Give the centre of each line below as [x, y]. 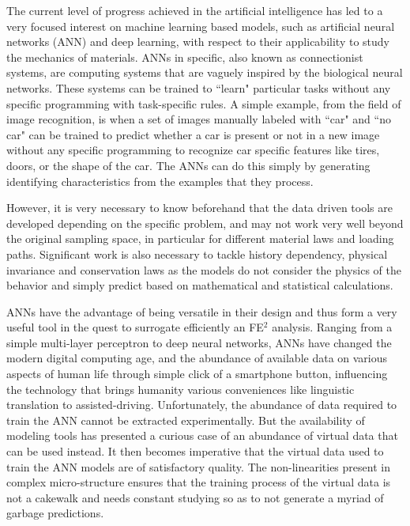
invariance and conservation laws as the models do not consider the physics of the [204, 269]
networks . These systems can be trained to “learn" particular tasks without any [199, 87]
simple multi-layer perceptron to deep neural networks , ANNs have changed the [199, 342]
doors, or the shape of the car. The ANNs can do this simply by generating [188, 165]
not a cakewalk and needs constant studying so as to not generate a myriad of [195, 497]
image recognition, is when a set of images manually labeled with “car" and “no [199, 119]
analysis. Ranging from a [332, 327]
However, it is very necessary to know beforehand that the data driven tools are [199, 208]
